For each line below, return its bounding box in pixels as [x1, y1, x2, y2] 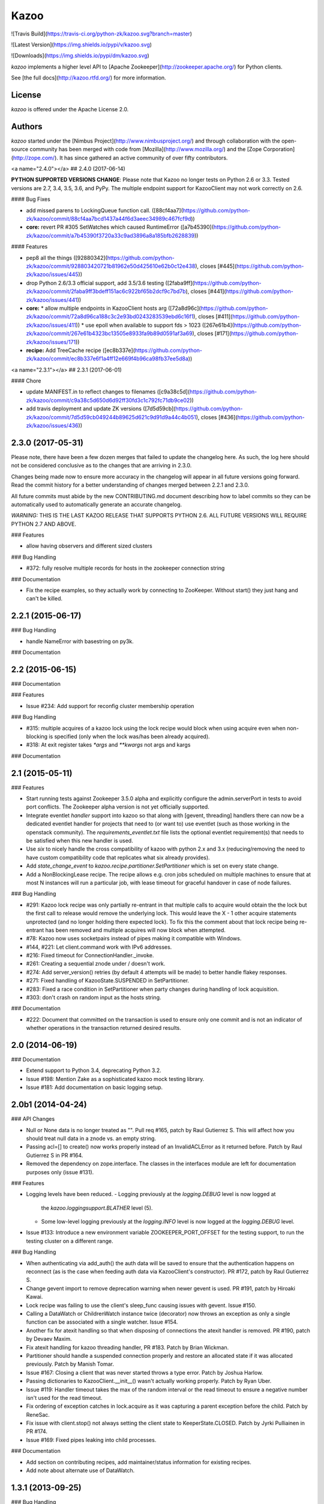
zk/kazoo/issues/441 [26, 296, 77, 303]
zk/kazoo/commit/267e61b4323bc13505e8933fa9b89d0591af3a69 [26, 330, 193, 337]
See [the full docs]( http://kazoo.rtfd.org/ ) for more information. [11, 74, 166, 81]
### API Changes [11, 1115, 55, 1123]
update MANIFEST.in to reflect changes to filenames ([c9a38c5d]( [26, 388, 190, 395]
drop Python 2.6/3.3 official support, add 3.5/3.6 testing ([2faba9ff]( [26, 279, 194, 286]
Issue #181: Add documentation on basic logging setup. [26, 1083, 163, 1091]
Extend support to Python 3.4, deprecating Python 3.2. [26, 1067, 161, 1074]
